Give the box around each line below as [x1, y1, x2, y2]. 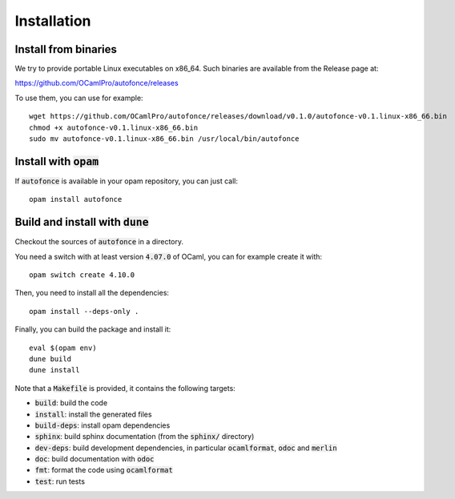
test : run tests [34, 477, 86, 486]
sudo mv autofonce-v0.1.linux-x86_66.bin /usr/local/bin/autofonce [29, 135, 300, 143]
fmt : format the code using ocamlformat [34, 465, 174, 475]
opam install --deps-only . [29, 307, 139, 316]
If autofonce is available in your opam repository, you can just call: [14, 176, 238, 186]
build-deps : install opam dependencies [34, 421, 171, 430]
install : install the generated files [34, 409, 152, 419]
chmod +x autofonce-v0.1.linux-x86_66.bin [29, 123, 199, 132]
